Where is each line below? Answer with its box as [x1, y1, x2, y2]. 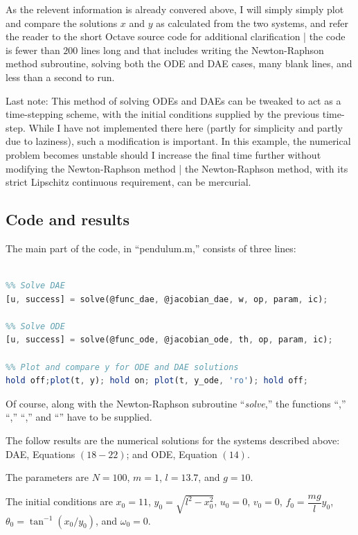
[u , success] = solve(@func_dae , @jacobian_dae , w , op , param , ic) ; [6, 294, 328, 304]
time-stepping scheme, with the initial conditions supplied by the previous [6, 107, 320, 121]
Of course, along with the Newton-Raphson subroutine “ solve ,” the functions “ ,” [6, 396, 346, 410]
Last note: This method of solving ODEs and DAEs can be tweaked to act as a [6, 93, 341, 107]
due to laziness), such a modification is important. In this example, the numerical [6, 134, 351, 148]
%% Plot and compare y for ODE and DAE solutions [6, 362, 239, 372]
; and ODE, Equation [126, 446, 217, 461]
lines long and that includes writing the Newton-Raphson [80, 42, 324, 57]
